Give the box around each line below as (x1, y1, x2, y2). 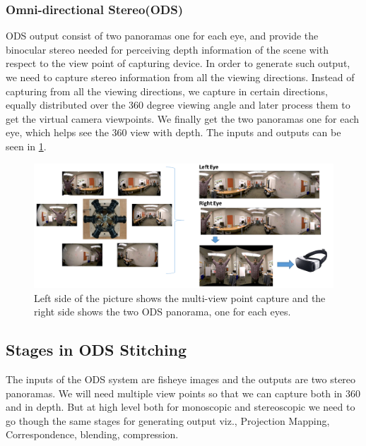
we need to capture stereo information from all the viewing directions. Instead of (6, 70, 355, 84)
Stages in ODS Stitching (6, 339, 187, 361)
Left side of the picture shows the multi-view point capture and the (34, 290, 326, 305)
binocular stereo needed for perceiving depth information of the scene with (6, 42, 329, 56)
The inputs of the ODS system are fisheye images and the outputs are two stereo (6, 372, 356, 387)
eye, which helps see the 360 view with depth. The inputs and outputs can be (6, 125, 341, 140)
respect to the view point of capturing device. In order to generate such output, (6, 56, 350, 71)
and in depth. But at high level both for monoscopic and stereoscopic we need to (6, 399, 355, 414)
